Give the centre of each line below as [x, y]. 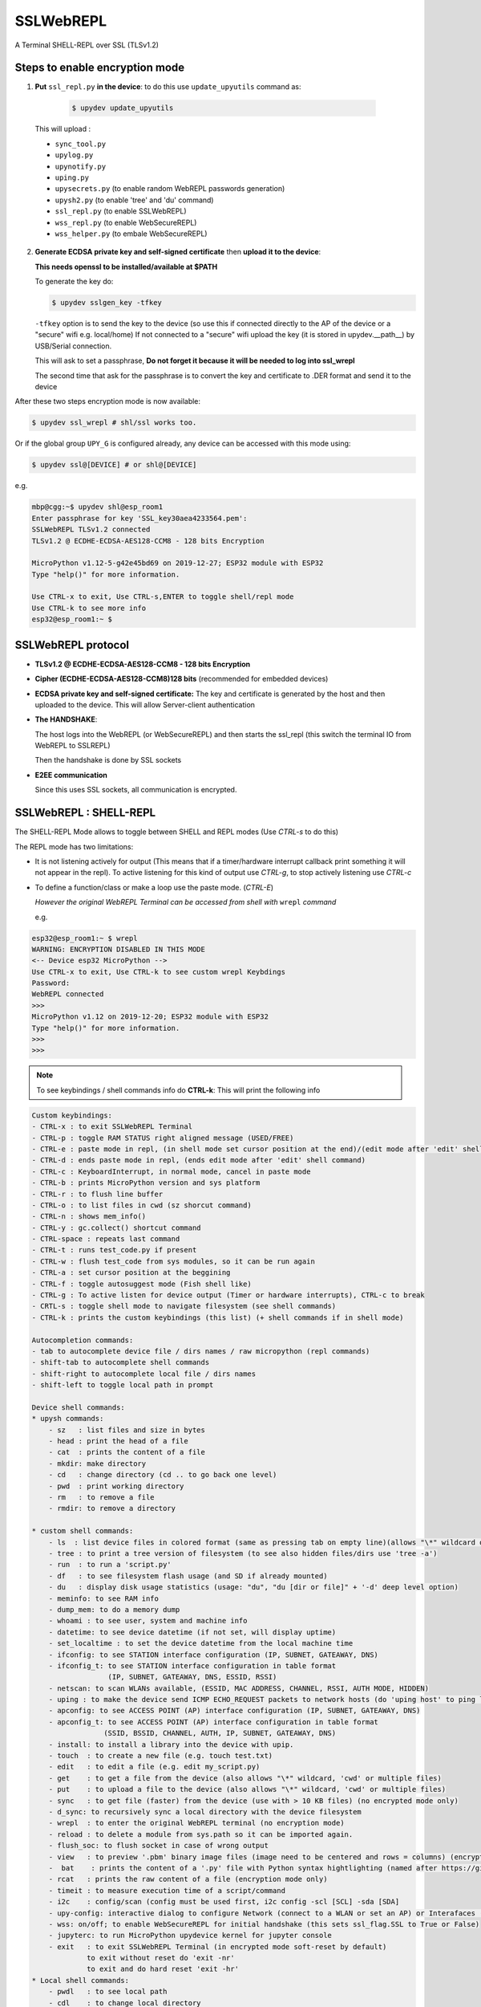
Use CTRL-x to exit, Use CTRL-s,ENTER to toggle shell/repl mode [163, 597]
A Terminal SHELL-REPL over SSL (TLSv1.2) [87, 45]
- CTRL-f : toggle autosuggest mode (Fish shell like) [141, 1284]
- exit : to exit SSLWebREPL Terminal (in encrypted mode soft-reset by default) [218, 1946]
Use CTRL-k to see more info [89, 608]
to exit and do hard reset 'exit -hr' [163, 1969]
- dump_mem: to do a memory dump [114, 1609]
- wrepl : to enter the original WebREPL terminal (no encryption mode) [196, 1823]
